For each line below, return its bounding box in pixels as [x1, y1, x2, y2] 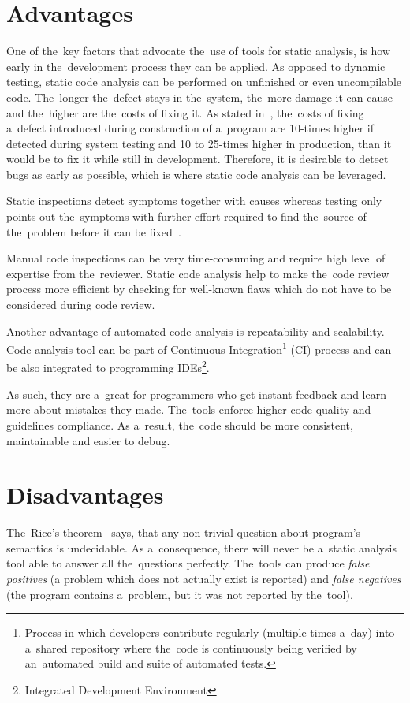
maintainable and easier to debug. [6, 432, 170, 448]
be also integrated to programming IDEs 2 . [6, 357, 210, 376]
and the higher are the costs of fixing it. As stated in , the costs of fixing [6, 104, 364, 121]
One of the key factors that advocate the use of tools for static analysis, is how [6, 43, 391, 59]
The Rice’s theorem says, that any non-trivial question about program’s [6, 524, 361, 541]
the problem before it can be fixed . [6, 223, 181, 240]
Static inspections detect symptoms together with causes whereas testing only [6, 192, 382, 209]
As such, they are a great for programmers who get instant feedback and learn [6, 385, 387, 402]
